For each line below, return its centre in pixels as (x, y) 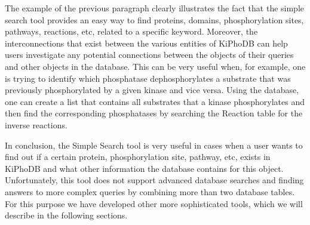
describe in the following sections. (66, 215)
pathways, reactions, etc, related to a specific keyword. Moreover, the (131, 31)
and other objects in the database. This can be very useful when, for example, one (155, 66)
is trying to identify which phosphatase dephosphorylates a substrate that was (148, 78)
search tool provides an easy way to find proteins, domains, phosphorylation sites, (154, 19)
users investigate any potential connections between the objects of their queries (149, 55)
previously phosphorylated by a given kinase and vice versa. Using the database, (152, 90)
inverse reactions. (36, 124)
